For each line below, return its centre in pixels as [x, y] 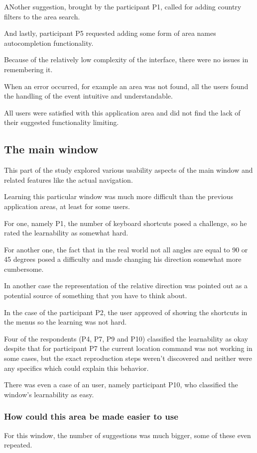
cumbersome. [24, 269]
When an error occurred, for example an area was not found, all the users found [126, 86]
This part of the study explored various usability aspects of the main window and [128, 170]
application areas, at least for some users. [67, 206]
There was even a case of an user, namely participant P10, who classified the [121, 385]
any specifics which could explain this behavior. [76, 368]
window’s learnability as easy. [49, 394]
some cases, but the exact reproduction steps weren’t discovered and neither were [128, 358]
